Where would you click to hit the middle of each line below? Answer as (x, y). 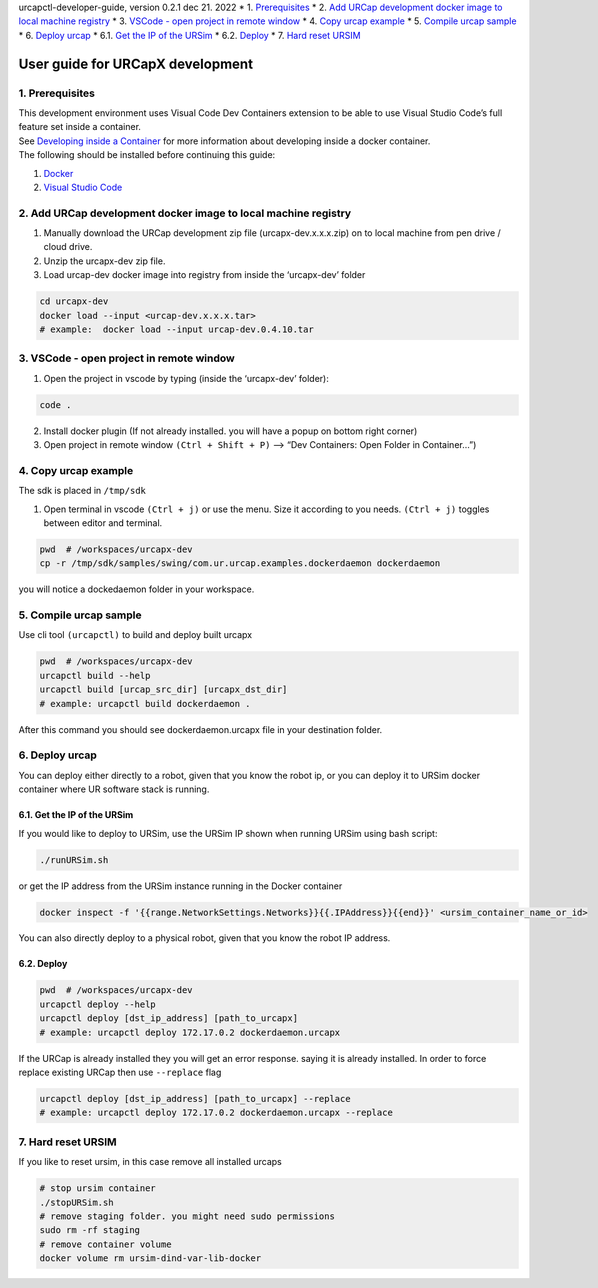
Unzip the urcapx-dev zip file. (104, 261)
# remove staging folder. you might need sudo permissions (187, 1216)
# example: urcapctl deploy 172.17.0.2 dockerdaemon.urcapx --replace (216, 1113)
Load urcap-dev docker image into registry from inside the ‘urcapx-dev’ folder (204, 275)
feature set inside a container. (80, 127)
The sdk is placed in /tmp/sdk (82, 491)
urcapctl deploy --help (98, 1004)
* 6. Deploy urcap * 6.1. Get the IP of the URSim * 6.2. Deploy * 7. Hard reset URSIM (189, 35)
